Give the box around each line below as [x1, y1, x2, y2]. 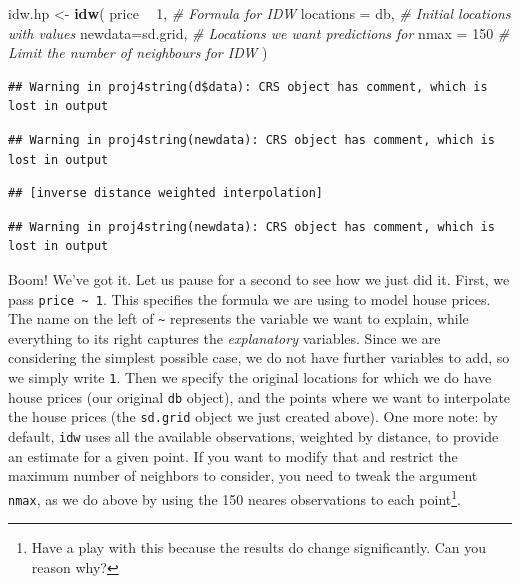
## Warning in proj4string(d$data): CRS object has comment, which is [8, 79, 488, 94]
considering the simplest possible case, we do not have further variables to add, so [8, 347, 510, 368]
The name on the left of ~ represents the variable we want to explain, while [8, 308, 469, 329]
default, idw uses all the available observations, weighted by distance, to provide [8, 426, 499, 446]
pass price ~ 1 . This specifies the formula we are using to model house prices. [8, 288, 491, 309]
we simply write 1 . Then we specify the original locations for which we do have [8, 367, 492, 388]
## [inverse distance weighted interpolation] [8, 186, 323, 201]
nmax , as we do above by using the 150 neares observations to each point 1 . [8, 485, 461, 509]
